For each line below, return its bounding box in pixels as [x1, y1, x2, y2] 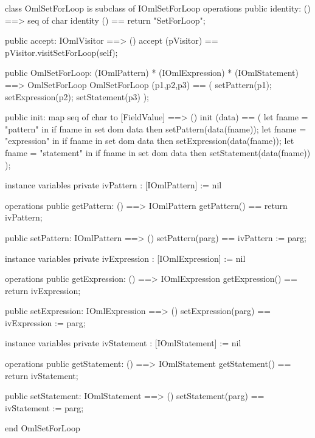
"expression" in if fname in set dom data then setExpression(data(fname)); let [5, 134, 294, 147]
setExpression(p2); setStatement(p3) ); [5, 90, 149, 103]
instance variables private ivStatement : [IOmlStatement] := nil [5, 337, 241, 349]
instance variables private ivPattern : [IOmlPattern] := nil [5, 179, 222, 191]
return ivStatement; [5, 369, 78, 382]
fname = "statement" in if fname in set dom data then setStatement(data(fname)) [5, 146, 311, 159]
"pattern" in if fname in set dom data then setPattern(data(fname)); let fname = [5, 122, 306, 135]
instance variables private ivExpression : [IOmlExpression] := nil [5, 252, 246, 264]
